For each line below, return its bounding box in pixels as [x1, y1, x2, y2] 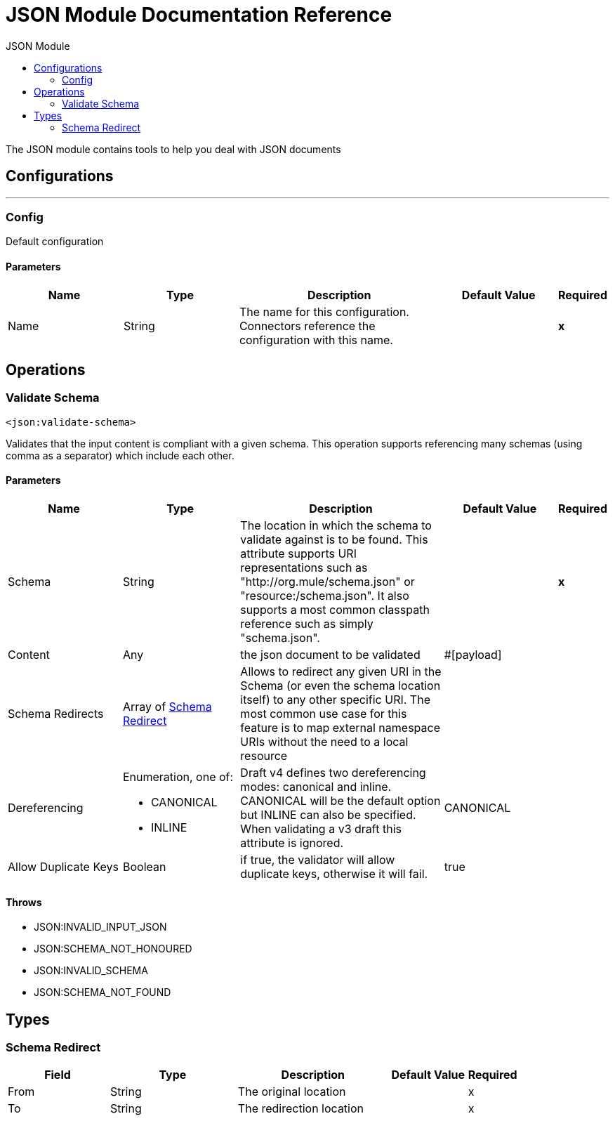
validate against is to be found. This [240, 532, 428, 546]
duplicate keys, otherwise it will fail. [240, 867, 428, 881]
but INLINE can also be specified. [240, 808, 416, 822]
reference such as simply [240, 617, 373, 631]
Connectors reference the [239, 318, 376, 333]
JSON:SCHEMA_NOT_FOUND [34, 986, 171, 999]
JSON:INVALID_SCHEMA [34, 964, 148, 977]
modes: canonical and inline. [240, 780, 392, 794]
